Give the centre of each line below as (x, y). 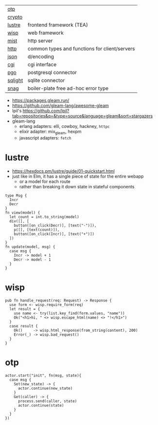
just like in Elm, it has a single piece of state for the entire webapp (78, 176)
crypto (15, 17)
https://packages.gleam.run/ (41, 100)
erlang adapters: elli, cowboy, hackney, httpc (65, 126)
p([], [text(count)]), (37, 230)
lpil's (17, 111)
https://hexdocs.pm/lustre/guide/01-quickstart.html (63, 171)
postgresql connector (52, 72)
